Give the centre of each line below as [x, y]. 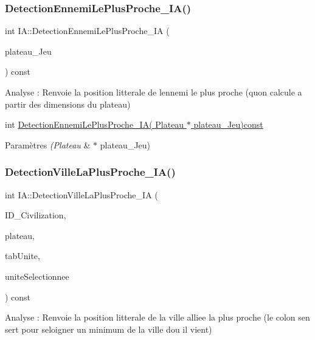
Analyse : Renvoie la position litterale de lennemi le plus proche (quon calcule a [154, 92]
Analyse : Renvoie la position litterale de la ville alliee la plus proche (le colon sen [157, 317]
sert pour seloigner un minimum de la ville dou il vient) [109, 329]
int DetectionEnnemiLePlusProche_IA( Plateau [95, 124]
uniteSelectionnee [37, 276]
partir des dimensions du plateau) [68, 104]
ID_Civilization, [36, 215]
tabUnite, [22, 256]
